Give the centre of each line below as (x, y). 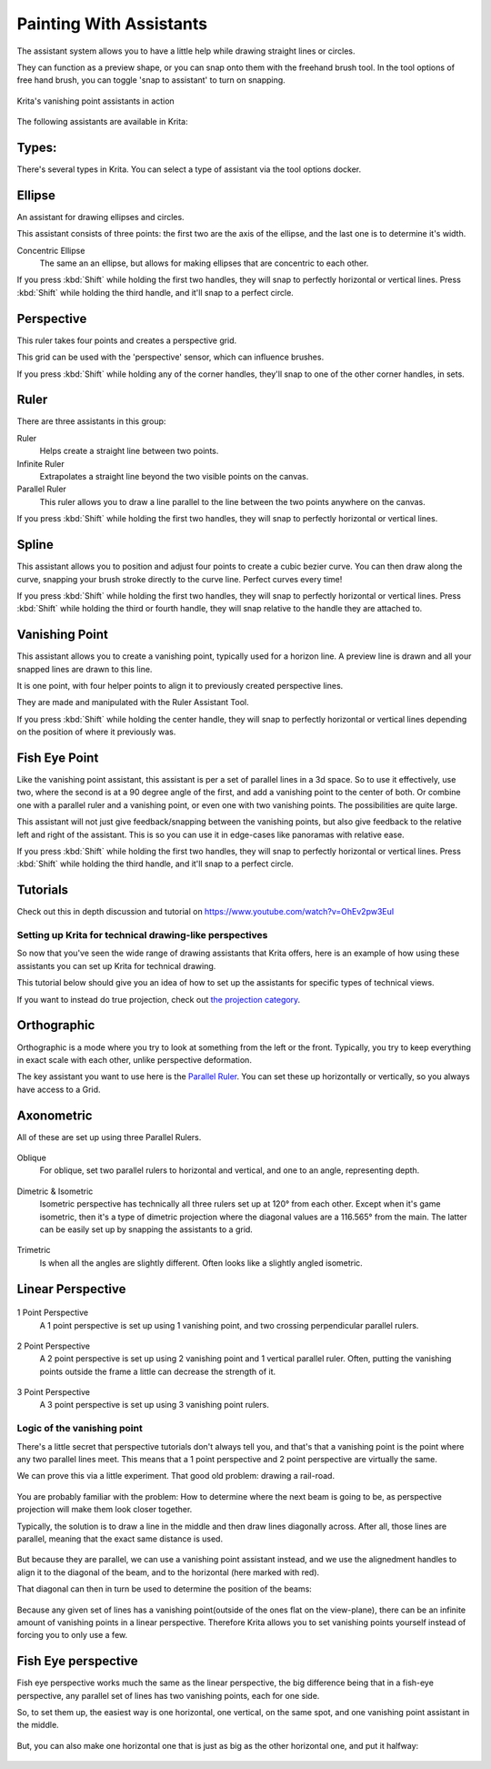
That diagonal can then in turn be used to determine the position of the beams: (165, 1589)
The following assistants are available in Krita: (102, 122)
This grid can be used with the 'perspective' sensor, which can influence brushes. (170, 357)
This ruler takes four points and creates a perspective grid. (127, 340)
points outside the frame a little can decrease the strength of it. (158, 1371)
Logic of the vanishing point (80, 1429)
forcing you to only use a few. (72, 1635)
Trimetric (34, 1250)
